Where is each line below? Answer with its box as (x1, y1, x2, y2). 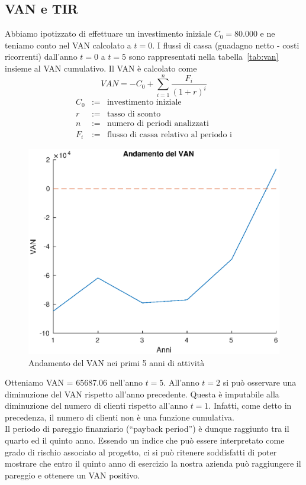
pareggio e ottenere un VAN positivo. (5, 468, 140, 481)
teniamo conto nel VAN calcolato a (5, 38, 131, 51)
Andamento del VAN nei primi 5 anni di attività (28, 356, 205, 368)
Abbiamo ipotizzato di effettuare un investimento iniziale (5, 27, 211, 40)
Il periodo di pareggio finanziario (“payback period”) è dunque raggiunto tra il (5, 422, 289, 435)
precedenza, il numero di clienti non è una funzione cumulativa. (5, 410, 234, 423)
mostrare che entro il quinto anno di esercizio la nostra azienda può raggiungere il (5, 457, 301, 470)
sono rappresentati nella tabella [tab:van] (128, 50, 279, 63)
